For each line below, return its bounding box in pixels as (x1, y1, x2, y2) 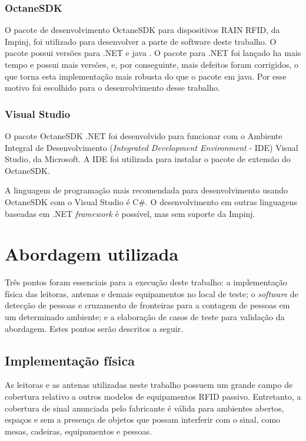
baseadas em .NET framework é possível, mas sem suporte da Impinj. (5, 207, 255, 219)
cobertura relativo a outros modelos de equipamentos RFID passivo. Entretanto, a (5, 390, 301, 403)
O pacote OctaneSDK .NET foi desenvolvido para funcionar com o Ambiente (5, 130, 282, 141)
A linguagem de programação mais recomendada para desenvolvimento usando (5, 184, 288, 196)
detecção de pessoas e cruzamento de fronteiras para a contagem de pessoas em (5, 299, 290, 311)
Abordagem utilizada (5, 242, 179, 266)
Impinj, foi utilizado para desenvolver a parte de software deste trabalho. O (5, 35, 277, 47)
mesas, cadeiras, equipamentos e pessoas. (5, 424, 152, 437)
